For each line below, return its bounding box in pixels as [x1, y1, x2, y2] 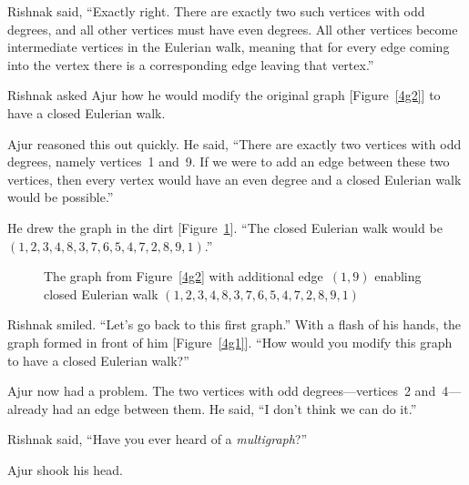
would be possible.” [7, 187, 114, 207]
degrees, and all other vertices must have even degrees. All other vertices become [7, 19, 458, 38]
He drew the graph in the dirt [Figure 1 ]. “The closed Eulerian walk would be [7, 217, 443, 237]
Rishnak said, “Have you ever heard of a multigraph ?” [7, 429, 308, 449]
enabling [374, 267, 422, 286]
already [7, 399, 48, 418]
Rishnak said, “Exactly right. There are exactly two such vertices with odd [7, 2, 425, 20]
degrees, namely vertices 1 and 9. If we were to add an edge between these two [7, 152, 450, 171]
